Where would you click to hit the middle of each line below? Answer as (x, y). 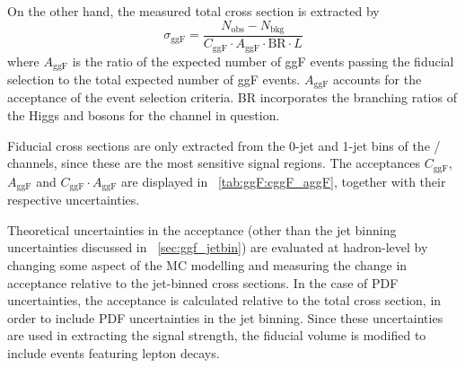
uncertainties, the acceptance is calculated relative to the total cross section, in (224, 300)
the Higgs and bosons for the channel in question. (144, 115)
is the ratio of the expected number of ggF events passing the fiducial (263, 61)
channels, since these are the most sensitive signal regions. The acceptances (214, 163)
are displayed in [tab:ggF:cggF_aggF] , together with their (284, 181)
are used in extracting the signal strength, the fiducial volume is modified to (217, 335)
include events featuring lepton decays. (114, 352)
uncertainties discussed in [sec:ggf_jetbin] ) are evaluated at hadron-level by (218, 247)
